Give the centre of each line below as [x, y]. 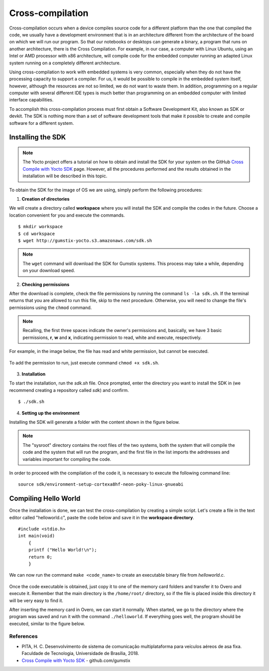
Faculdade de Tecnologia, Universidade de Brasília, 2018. [80, 654]
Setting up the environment [51, 413]
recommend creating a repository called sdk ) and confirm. [69, 390]
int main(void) [37, 536]
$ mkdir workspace [41, 227]
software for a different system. [42, 123]
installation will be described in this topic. [65, 176]
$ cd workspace [37, 234]
